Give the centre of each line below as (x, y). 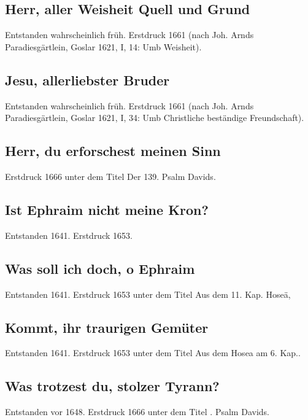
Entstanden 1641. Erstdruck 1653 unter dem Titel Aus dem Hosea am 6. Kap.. (153, 353)
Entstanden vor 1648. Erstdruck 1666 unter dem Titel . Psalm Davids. (137, 412)
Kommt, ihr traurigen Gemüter (107, 327)
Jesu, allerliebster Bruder (87, 80)
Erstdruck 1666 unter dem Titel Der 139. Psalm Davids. (110, 176)
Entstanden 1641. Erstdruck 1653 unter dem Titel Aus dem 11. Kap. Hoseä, (148, 294)
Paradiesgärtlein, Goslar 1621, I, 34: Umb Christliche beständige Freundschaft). (155, 118)
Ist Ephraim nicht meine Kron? (107, 209)
